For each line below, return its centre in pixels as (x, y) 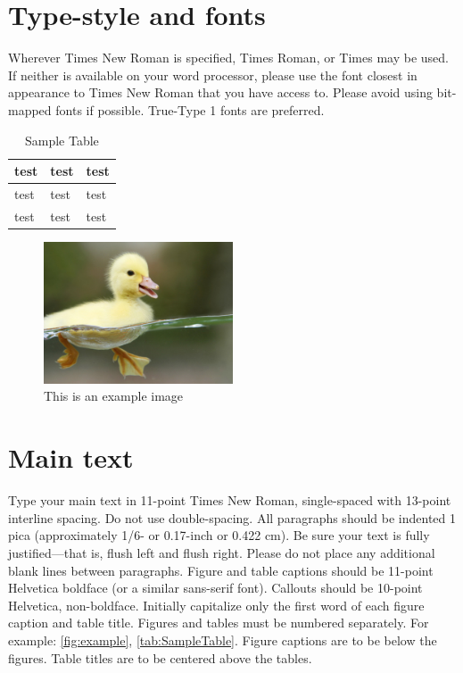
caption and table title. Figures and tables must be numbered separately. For (219, 623)
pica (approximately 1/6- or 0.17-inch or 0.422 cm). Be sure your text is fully (219, 535)
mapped (30, 109)
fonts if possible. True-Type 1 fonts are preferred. (190, 109)
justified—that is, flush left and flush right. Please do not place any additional (222, 552)
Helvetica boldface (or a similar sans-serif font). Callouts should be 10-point (215, 588)
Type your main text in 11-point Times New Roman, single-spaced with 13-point (230, 500)
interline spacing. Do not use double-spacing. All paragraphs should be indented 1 (232, 517)
